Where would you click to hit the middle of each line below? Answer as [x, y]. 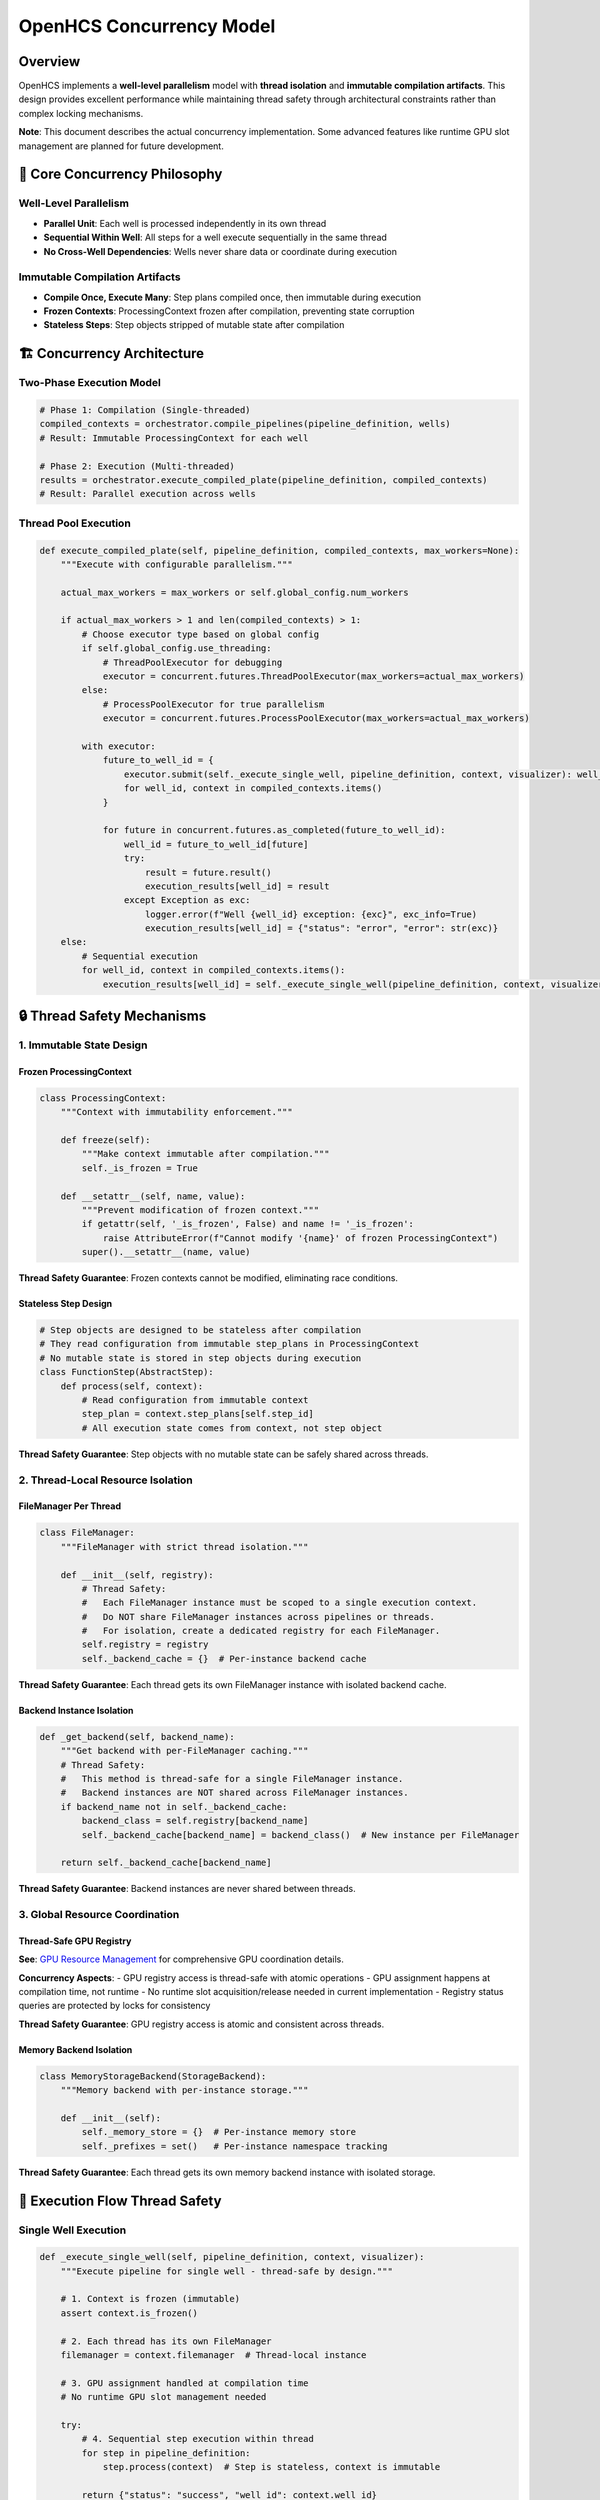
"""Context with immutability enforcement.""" [177, 1112]
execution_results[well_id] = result [237, 886]
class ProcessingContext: [103, 1098]
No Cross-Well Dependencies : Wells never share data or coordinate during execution [220, 251]
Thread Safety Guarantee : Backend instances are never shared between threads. [187, 1889]
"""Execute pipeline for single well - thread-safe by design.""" [227, 2271]
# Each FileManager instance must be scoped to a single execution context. [279, 1603]
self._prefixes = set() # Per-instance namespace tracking [234, 2146]
